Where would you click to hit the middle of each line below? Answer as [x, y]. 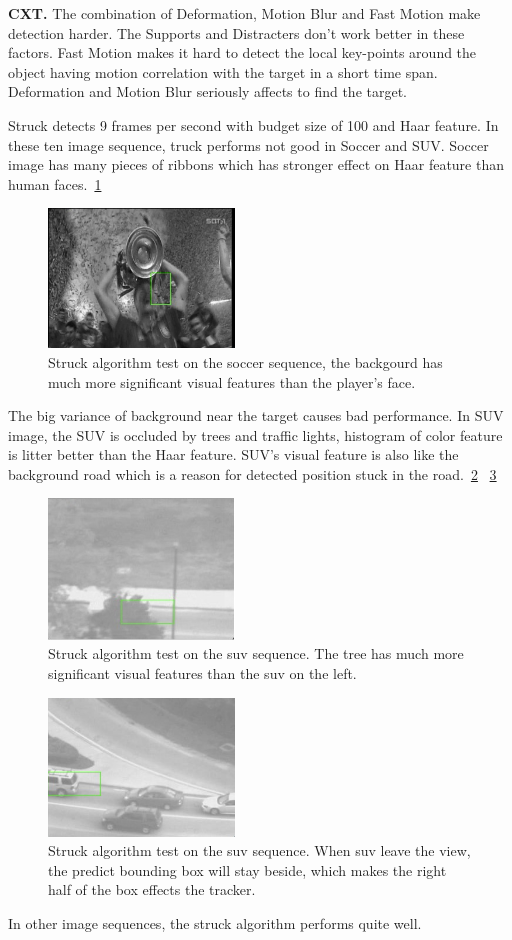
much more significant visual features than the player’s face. [232, 381]
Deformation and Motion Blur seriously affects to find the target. [208, 91]
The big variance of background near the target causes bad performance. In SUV [256, 415]
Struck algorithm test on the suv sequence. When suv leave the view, [259, 850]
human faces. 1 [55, 183]
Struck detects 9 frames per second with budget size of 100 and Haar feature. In [253, 124]
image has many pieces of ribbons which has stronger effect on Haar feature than [256, 164]
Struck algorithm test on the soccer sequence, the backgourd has [245, 361]
